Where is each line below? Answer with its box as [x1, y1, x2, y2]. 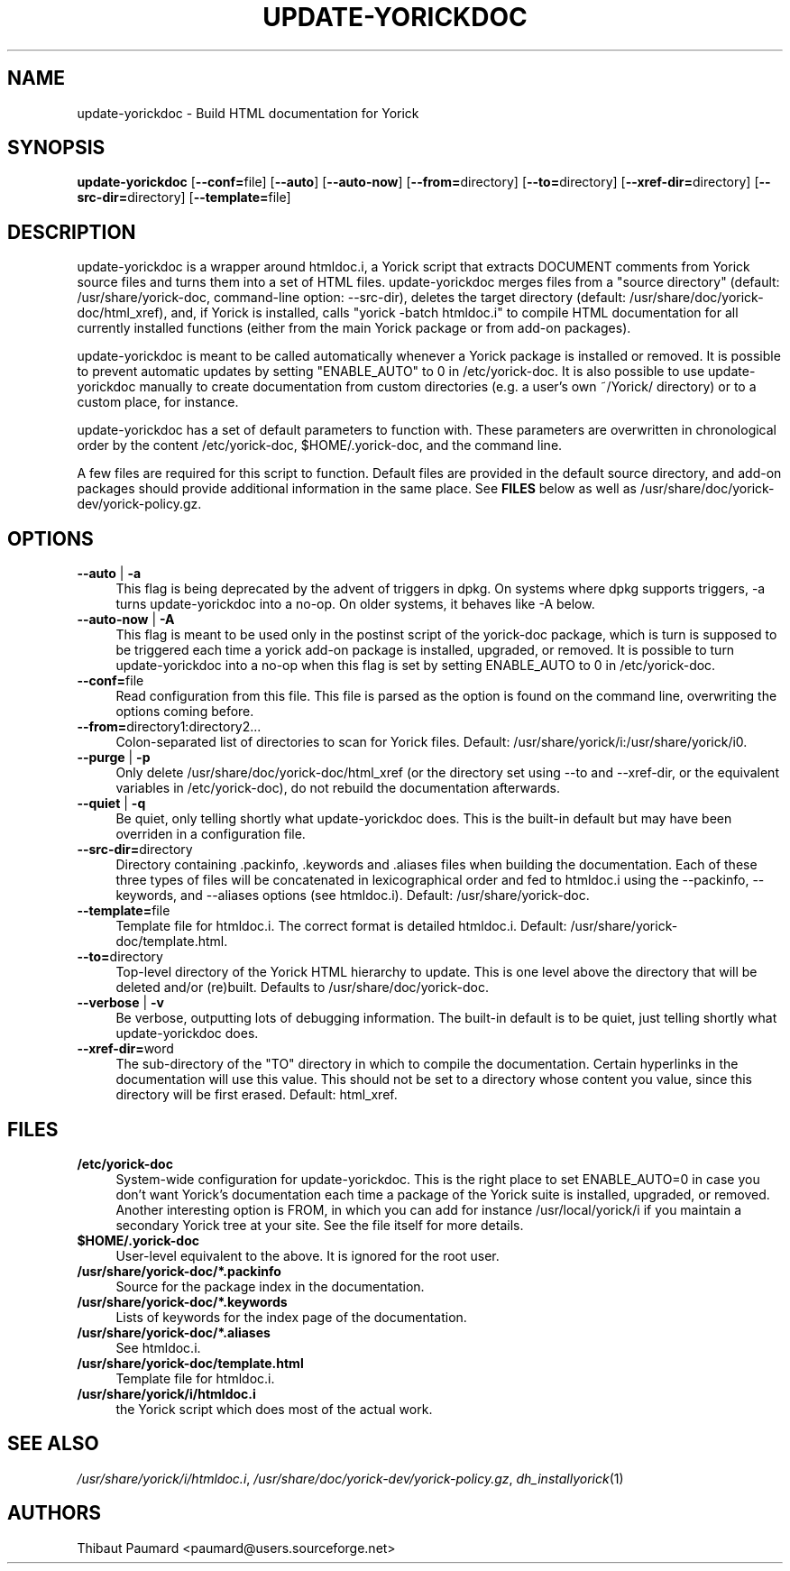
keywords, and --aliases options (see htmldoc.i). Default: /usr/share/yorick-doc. [115, 887, 590, 904]
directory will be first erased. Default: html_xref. [115, 1087, 398, 1103]
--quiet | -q [77, 795, 146, 812]
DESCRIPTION [7, 220, 136, 243]
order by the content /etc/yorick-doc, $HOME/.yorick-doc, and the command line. [77, 437, 563, 454]
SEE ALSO [7, 1432, 99, 1456]
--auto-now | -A [77, 611, 175, 628]
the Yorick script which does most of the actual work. [115, 1401, 433, 1417]
